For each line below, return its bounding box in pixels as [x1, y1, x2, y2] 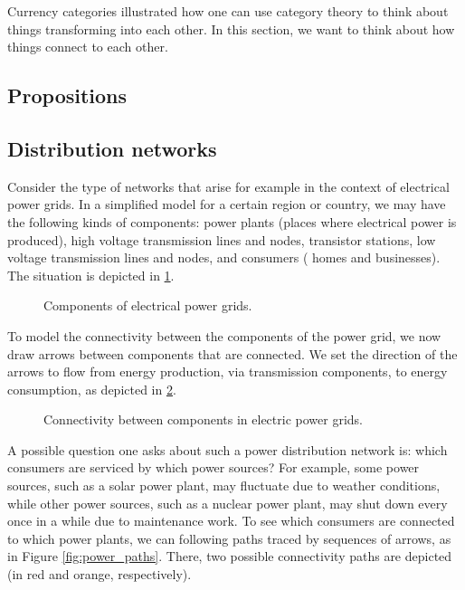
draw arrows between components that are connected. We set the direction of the [7, 344, 458, 363]
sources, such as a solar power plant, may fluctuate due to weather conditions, [7, 476, 441, 495]
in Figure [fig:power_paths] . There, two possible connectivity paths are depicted [7, 547, 452, 566]
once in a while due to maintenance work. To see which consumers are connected [7, 511, 455, 530]
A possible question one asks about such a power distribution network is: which [7, 440, 448, 459]
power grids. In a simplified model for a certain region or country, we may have [7, 195, 446, 214]
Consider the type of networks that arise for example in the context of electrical [7, 176, 450, 195]
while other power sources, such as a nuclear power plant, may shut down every [7, 493, 448, 512]
